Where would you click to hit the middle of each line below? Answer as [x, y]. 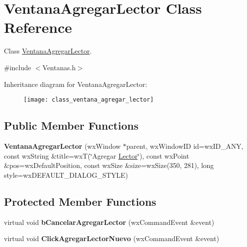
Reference [38, 27]
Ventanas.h [59, 67]
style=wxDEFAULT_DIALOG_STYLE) [66, 175]
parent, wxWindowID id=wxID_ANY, [185, 146]
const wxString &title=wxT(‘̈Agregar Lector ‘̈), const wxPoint [97, 155]
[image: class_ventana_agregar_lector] [89, 100]
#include [18, 67]
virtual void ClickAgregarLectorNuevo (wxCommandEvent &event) [112, 238]
